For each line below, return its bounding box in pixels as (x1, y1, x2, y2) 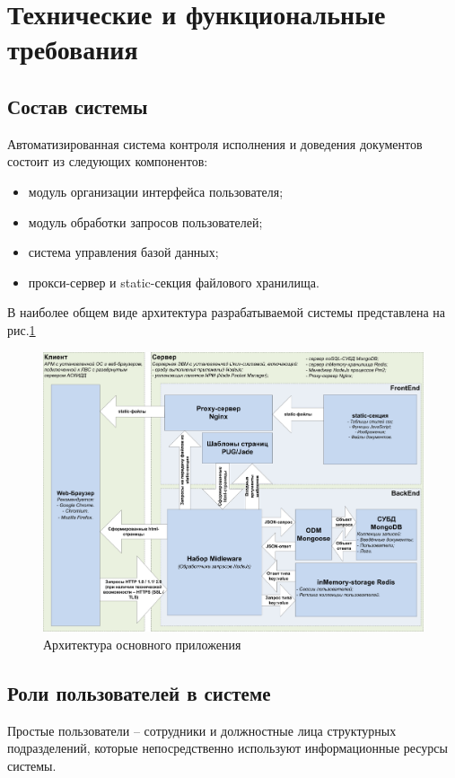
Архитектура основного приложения (43, 634, 241, 653)
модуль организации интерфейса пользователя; (28, 181, 284, 200)
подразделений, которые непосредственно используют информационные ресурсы (7, 738, 448, 757)
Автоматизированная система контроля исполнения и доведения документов (7, 134, 423, 153)
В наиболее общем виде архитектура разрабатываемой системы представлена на (7, 303, 445, 322)
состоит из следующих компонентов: (7, 152, 208, 171)
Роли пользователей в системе (7, 678, 271, 706)
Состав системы (7, 92, 148, 119)
